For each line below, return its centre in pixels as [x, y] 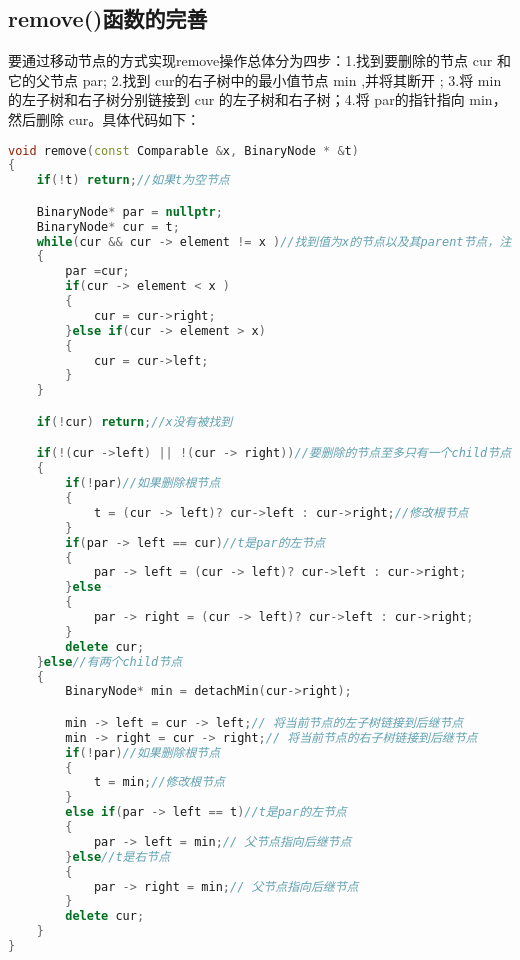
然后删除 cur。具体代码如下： [104, 118]
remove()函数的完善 [108, 18]
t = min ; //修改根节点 [159, 782]
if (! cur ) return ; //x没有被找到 [134, 421]
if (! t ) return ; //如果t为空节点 [133, 180]
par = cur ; [97, 271]
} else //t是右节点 [118, 856]
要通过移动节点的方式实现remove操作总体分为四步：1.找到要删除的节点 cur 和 [259, 60]
